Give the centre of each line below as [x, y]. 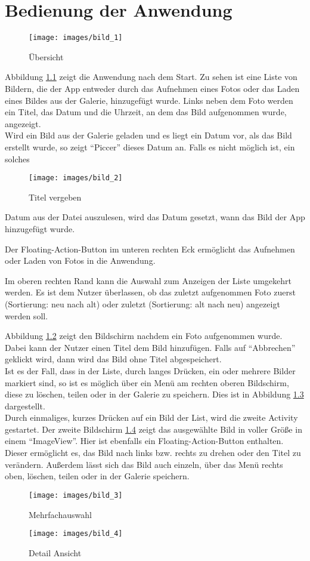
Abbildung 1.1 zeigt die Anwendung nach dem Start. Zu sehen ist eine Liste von [151, 77]
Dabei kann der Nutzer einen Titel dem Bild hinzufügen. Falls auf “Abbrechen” [150, 347]
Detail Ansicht [55, 552]
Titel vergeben [55, 197]
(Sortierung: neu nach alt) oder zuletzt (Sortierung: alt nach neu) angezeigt [142, 303]
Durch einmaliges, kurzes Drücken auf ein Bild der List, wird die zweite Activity [151, 417]
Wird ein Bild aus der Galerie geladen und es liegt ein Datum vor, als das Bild [148, 135]
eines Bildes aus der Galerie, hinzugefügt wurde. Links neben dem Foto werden [149, 100]
